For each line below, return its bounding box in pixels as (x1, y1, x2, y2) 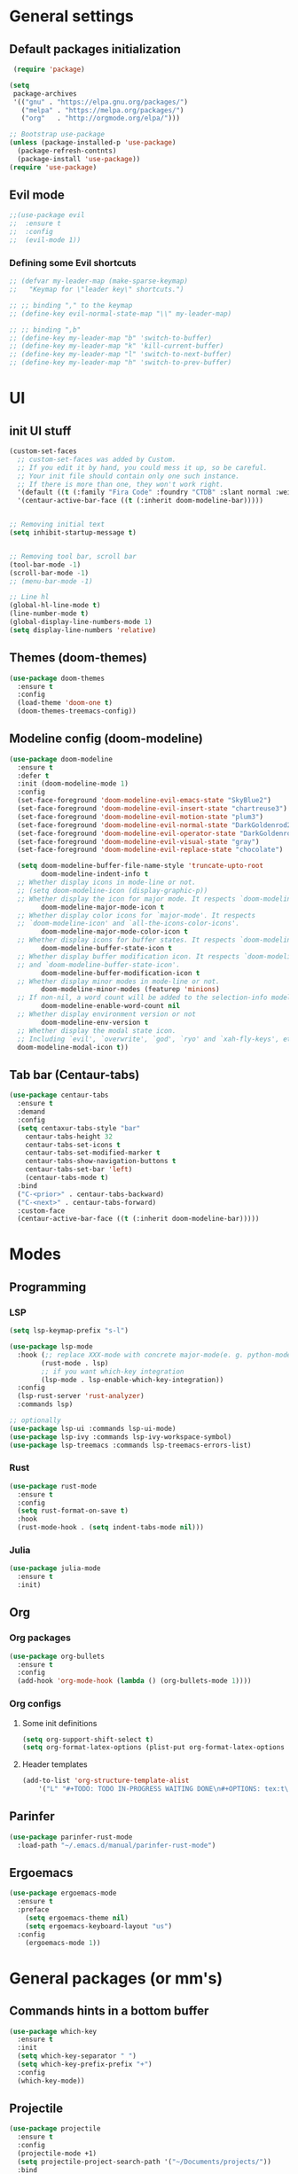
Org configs (9, 1698, 62, 1710)
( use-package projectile (9, 2124, 101, 2133)
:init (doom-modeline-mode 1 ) (17, 779, 129, 788)
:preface (17, 1905, 50, 1914)
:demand (17, 1107, 46, 1116)
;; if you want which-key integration (41, 1367, 184, 1376)
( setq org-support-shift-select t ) (21, 1735, 154, 1744)
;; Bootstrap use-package (9, 130, 105, 139)
